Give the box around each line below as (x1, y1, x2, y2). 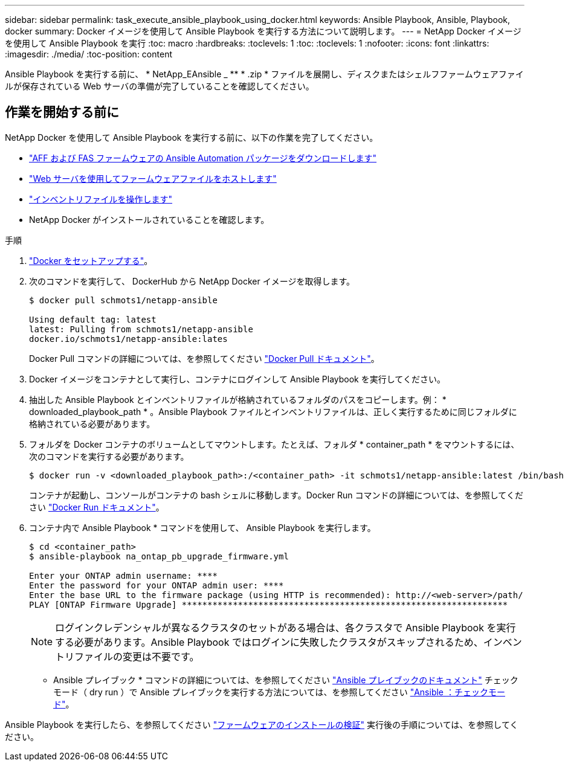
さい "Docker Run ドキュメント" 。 (29, 501, 164, 512)
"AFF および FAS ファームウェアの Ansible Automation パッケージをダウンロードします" (29, 152, 377, 163)
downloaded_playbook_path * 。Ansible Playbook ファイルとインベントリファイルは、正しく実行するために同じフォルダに (29, 406, 517, 417)
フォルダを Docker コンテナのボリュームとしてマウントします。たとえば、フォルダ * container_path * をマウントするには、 (29, 439, 520, 449)
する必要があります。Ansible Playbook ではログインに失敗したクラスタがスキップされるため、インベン (55, 636, 522, 648)
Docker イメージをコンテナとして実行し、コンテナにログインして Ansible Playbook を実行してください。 (29, 373, 445, 384)
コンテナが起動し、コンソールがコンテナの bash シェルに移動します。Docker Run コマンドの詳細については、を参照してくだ (29, 489, 523, 500)
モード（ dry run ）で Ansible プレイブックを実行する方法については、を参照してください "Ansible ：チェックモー (53, 686, 505, 697)
